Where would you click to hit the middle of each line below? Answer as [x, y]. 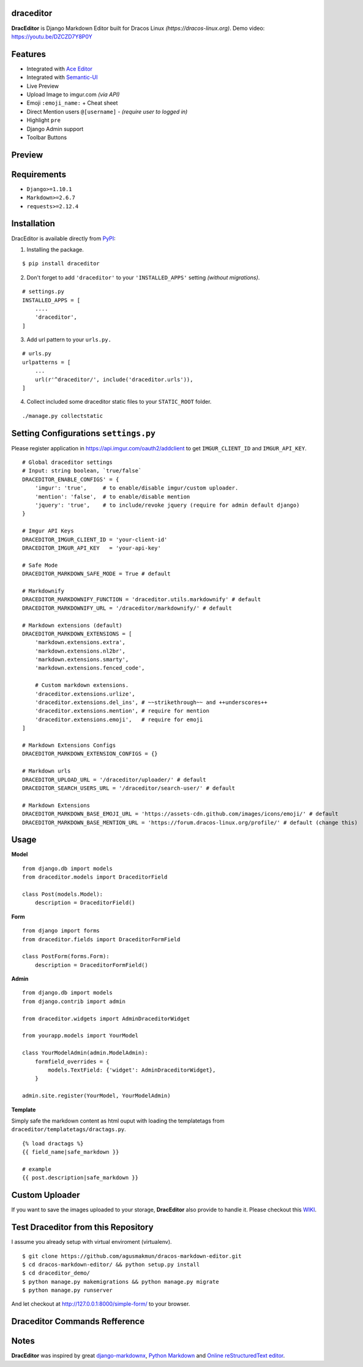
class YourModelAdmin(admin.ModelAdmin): [85, 1053]
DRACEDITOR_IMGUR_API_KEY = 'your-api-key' [92, 548]
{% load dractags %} [53, 1143]
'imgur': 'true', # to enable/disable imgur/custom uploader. [137, 488]
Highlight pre [44, 120]
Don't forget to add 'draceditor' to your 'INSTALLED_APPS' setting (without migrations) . [143, 277]
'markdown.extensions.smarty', [82, 660]
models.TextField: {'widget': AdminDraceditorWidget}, [132, 1070]
